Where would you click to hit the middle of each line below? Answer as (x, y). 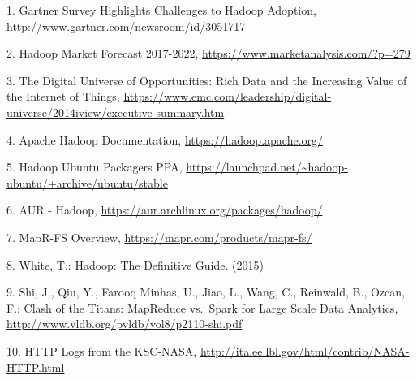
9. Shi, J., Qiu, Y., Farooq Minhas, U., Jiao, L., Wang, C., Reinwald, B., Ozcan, (206, 292)
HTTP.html (36, 367)
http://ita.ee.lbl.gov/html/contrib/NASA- (305, 350)
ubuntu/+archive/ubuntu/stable (87, 182)
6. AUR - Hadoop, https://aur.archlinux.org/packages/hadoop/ (165, 210)
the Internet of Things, (63, 96)
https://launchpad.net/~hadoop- (267, 167)
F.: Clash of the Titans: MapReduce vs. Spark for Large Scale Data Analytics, (202, 307)
